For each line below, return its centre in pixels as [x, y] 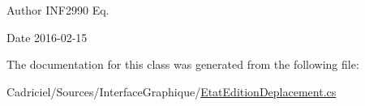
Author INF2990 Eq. [58, 10]
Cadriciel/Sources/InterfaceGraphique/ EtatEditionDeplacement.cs [172, 91]
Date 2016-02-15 [47, 37]
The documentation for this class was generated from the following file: [183, 64]
